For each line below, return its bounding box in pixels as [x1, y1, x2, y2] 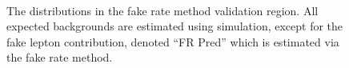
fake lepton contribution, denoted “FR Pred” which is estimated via [6, 33, 339, 50]
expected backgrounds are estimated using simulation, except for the [6, 18, 343, 34]
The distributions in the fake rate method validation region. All [6, 2, 319, 18]
